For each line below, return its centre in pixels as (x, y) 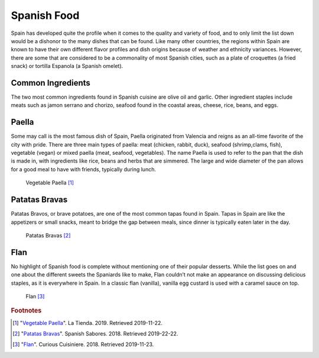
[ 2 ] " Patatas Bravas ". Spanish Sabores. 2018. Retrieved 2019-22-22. (95, 334)
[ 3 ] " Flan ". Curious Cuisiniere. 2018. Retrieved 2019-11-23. (83, 344)
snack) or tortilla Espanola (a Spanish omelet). (67, 66)
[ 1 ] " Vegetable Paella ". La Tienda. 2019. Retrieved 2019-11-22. (87, 323)
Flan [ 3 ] (35, 297)
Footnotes (26, 311)
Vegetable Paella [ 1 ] (50, 183)
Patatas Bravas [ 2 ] (48, 235)
